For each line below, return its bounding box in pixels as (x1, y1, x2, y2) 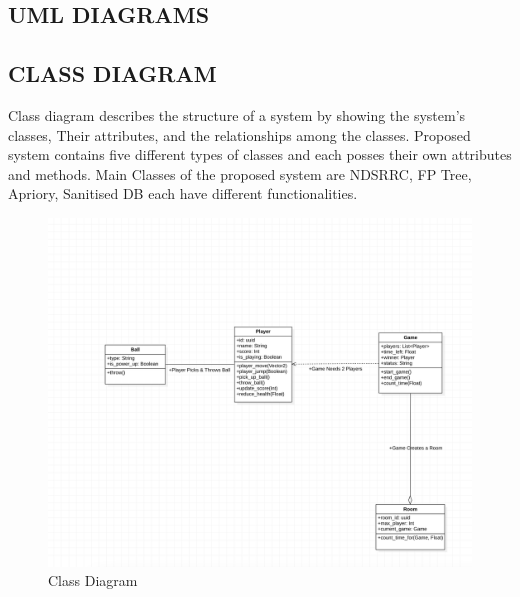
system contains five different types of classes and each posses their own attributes (8, 144, 512, 165)
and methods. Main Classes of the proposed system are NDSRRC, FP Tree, (8, 163, 472, 184)
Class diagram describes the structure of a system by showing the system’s (8, 104, 466, 125)
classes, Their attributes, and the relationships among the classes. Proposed (8, 124, 471, 145)
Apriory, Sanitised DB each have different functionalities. (8, 183, 358, 204)
